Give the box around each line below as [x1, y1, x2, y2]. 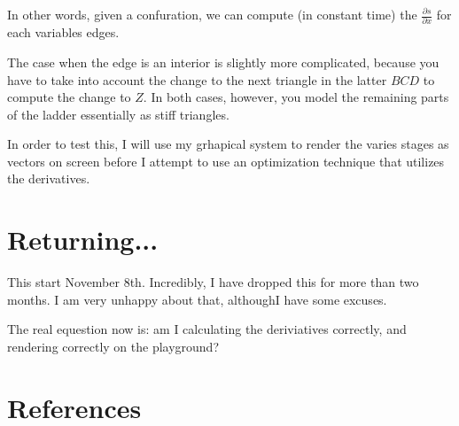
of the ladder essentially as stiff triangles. [7, 105, 229, 123]
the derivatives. [7, 169, 90, 188]
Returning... [7, 221, 159, 258]
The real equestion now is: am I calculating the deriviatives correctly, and [7, 320, 407, 338]
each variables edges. [7, 23, 120, 42]
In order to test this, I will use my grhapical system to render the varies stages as [7, 135, 449, 153]
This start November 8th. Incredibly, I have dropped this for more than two [7, 273, 419, 291]
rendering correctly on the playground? [7, 337, 220, 355]
